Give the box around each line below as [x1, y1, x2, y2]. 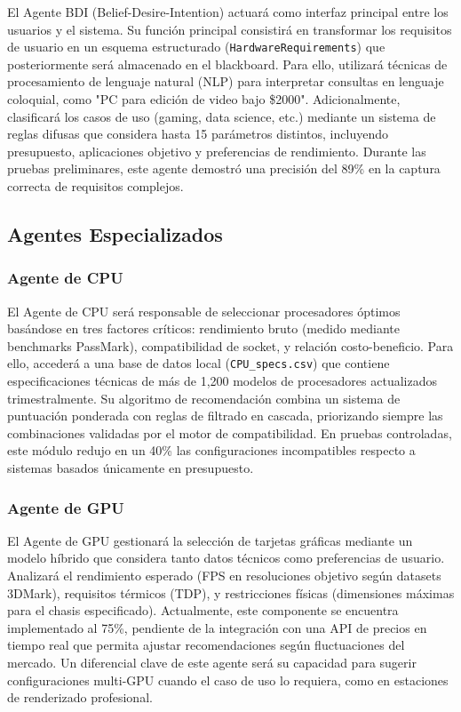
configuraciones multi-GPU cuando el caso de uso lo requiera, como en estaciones [7, 670, 449, 689]
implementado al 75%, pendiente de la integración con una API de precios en [7, 618, 427, 636]
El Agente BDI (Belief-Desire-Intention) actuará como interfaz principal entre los [7, 3, 449, 20]
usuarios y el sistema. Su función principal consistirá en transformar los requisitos [7, 20, 452, 38]
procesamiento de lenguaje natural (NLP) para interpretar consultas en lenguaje [7, 72, 444, 91]
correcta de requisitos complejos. [7, 177, 184, 195]
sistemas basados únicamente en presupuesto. [7, 459, 254, 476]
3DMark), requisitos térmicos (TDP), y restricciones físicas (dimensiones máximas [7, 583, 455, 602]
